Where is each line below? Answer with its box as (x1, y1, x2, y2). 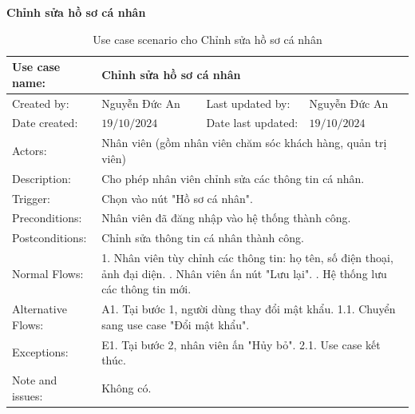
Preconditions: (12, 209, 82, 226)
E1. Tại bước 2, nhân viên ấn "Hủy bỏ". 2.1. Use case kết (101, 336, 381, 352)
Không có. (101, 379, 152, 396)
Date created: (12, 114, 78, 131)
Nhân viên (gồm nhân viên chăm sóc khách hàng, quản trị (101, 134, 387, 151)
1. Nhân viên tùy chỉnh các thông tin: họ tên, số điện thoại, (101, 249, 393, 266)
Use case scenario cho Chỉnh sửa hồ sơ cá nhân (93, 30, 322, 47)
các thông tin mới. (101, 281, 192, 297)
